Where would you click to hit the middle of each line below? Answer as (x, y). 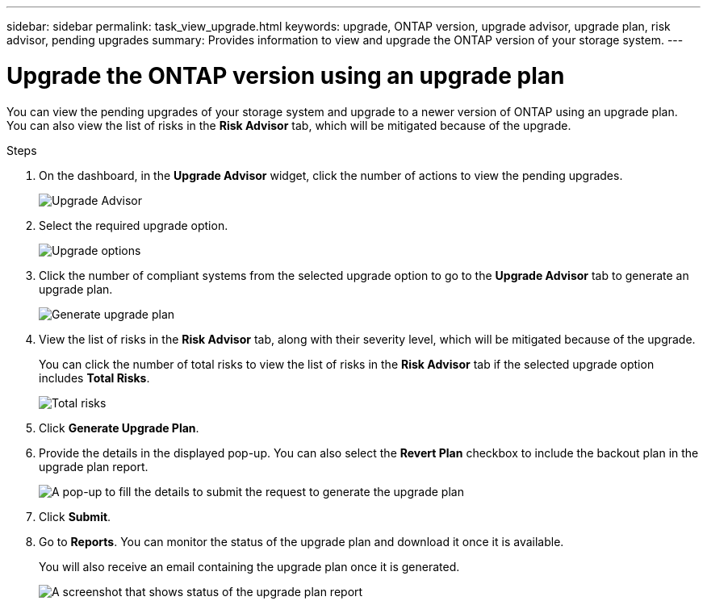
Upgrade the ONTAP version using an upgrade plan (286, 75)
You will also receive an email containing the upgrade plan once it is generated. (249, 566)
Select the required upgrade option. (134, 225)
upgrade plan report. (94, 466)
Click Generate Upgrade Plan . (119, 428)
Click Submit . (75, 516)
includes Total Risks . (94, 378)
